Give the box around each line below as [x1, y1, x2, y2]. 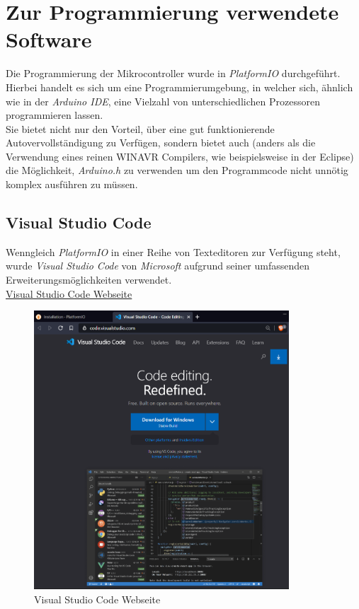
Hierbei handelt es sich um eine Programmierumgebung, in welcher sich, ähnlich [6, 79, 353, 94]
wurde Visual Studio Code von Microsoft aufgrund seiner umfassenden [6, 258, 310, 273]
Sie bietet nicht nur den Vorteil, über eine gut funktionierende [6, 121, 275, 136]
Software [6, 25, 92, 54]
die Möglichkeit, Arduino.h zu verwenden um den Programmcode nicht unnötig [6, 163, 348, 178]
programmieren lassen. [6, 108, 103, 122]
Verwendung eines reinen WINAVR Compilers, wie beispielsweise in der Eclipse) [6, 149, 354, 163]
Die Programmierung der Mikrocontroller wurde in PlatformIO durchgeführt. [6, 66, 341, 81]
